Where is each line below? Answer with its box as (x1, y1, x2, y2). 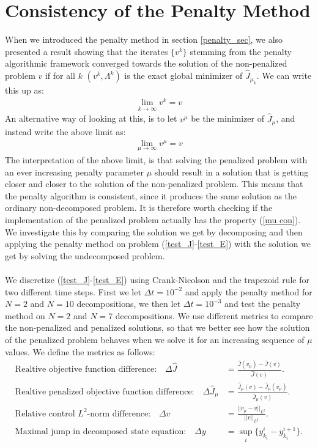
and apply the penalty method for (185, 285, 312, 298)
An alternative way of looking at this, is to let (5, 112, 177, 125)
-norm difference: (87, 409, 151, 418)
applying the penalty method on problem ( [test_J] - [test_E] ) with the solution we (5, 237, 311, 250)
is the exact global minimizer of (124, 69, 243, 82)
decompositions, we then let (76, 297, 181, 310)
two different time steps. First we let (5, 285, 141, 298)
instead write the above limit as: (5, 125, 126, 138)
